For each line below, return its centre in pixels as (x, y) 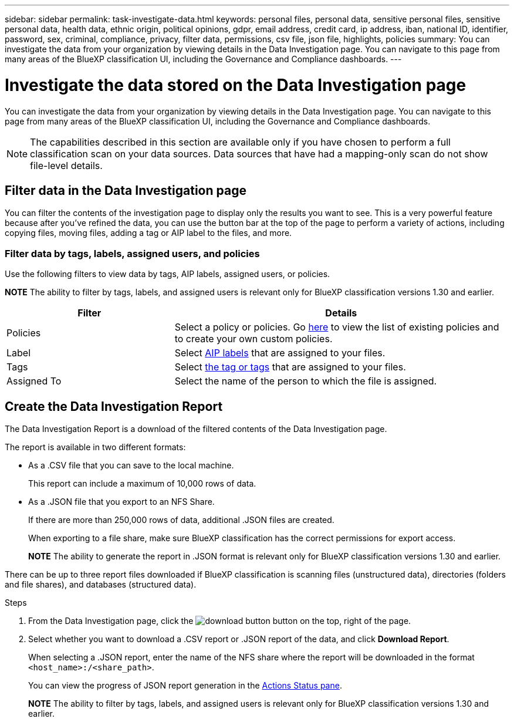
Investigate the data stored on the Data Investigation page (236, 85)
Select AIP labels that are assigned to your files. (280, 353)
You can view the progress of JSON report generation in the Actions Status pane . (185, 685)
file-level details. (66, 165)
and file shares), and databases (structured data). (101, 584)
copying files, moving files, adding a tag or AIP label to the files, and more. (148, 233)
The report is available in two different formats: (95, 447)
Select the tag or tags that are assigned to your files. (290, 367)
